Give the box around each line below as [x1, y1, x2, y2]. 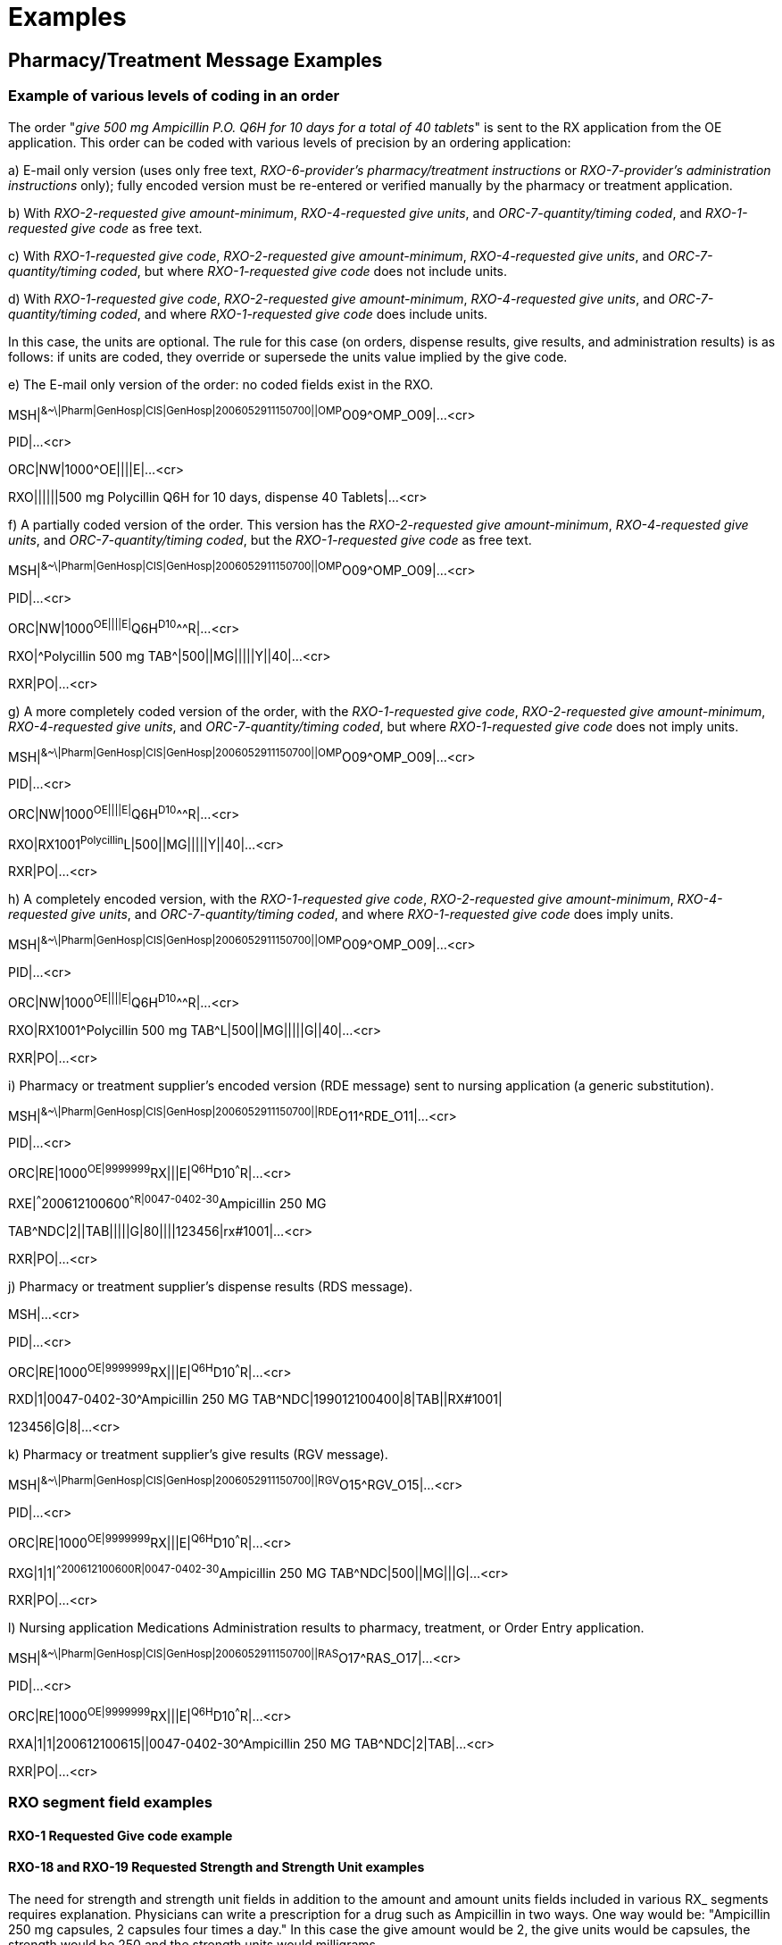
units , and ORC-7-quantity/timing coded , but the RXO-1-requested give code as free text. [8, 532, 532, 548]
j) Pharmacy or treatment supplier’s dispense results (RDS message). [8, 1278, 413, 1294]
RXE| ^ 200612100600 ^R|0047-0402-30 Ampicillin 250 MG [8, 1193, 327, 1211]
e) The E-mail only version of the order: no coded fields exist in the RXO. [8, 376, 434, 392]
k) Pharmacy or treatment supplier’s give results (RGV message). [8, 1447, 388, 1463]
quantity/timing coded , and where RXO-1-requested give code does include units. [8, 305, 488, 321]
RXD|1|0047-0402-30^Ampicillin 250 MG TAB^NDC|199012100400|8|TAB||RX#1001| [8, 1391, 503, 1407]
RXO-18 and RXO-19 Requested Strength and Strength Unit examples [8, 1859, 425, 1875]
